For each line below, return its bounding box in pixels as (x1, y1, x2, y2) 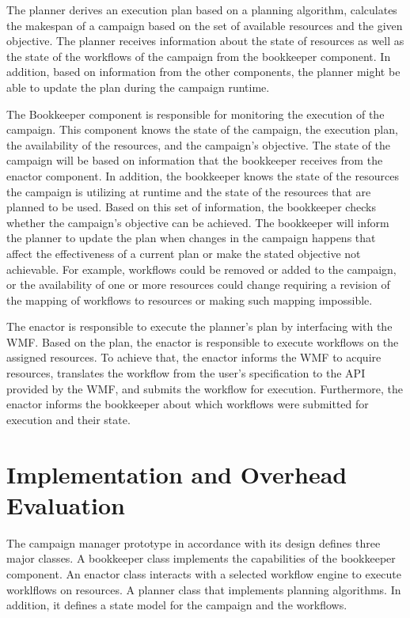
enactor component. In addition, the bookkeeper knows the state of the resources (6, 167, 399, 184)
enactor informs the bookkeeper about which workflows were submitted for (6, 396, 369, 412)
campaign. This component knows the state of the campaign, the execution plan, (6, 121, 398, 138)
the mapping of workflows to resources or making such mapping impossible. (6, 291, 373, 308)
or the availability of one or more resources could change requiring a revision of (6, 276, 390, 293)
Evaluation (6, 488, 125, 521)
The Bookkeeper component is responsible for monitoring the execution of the (6, 105, 385, 122)
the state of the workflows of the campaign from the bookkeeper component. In (6, 47, 391, 64)
